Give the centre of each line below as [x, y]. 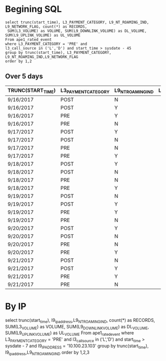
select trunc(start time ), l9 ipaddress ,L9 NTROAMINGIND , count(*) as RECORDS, [80, 321]
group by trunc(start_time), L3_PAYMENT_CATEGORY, [58, 52]
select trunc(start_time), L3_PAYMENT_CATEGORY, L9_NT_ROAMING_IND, [77, 22]
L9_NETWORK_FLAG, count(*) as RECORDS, [46, 26]
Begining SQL [34, 9]
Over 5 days [24, 76]
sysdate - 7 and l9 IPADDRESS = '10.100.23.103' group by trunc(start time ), [77, 346]
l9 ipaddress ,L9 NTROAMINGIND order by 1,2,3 [47, 353]
